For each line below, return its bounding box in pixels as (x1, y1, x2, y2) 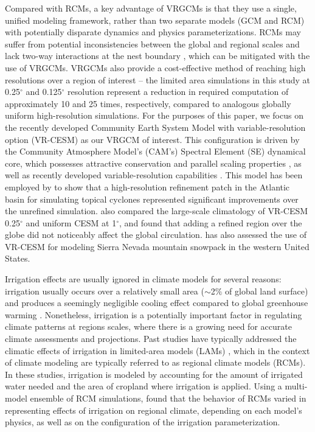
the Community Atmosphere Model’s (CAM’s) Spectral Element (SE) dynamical (5, 145, 306, 158)
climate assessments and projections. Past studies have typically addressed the (5, 332, 297, 345)
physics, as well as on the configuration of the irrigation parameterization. (5, 416, 280, 428)
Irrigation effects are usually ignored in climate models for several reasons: (5, 273, 282, 285)
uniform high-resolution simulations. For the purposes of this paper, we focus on (5, 109, 303, 122)
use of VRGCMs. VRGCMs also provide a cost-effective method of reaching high (5, 61, 306, 74)
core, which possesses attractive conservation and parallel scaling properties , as (5, 156, 302, 169)
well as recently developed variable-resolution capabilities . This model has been (5, 169, 303, 181)
